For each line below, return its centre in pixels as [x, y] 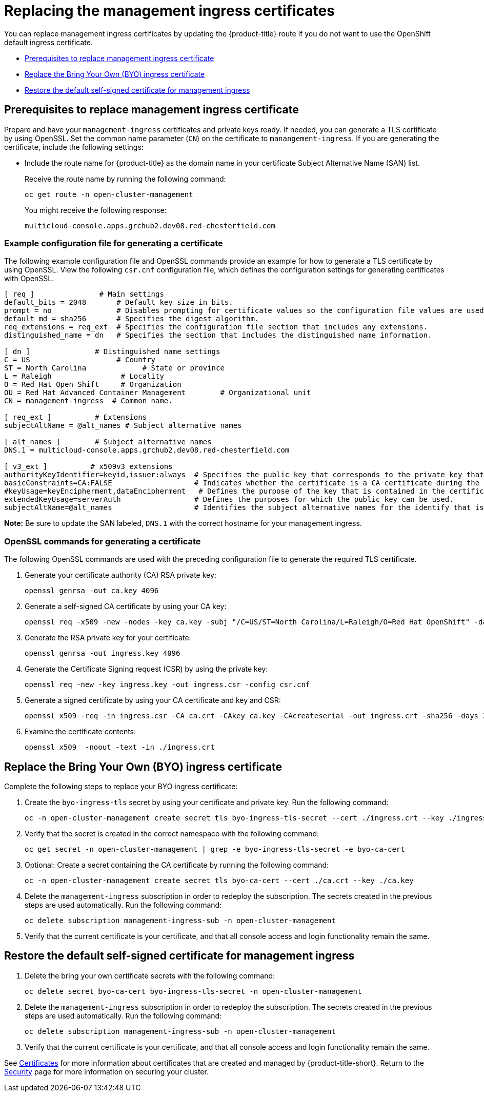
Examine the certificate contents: [80, 732]
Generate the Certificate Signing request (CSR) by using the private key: [146, 669]
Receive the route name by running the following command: [125, 179]
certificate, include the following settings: [74, 147]
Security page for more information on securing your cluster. [106, 1071]
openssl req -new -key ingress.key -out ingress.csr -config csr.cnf [167, 685]
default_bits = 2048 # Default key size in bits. [119, 302]
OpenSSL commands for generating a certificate [103, 541]
